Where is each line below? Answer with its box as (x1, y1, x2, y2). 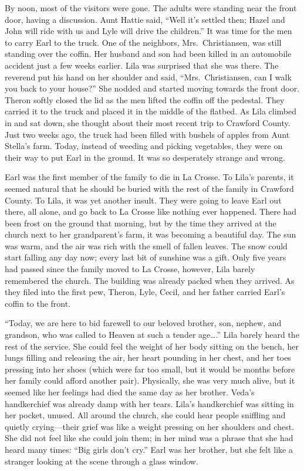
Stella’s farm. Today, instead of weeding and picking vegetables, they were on (5, 140, 283, 152)
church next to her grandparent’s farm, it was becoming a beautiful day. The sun (5, 228, 296, 240)
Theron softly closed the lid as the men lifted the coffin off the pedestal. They (5, 93, 285, 106)
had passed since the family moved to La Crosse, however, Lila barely (5, 263, 255, 275)
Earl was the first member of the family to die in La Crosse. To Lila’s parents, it (5, 171, 294, 183)
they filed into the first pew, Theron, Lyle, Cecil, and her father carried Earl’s (5, 286, 285, 298)
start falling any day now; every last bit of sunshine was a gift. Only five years (5, 251, 286, 263)
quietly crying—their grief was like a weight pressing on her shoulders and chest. (5, 420, 295, 432)
